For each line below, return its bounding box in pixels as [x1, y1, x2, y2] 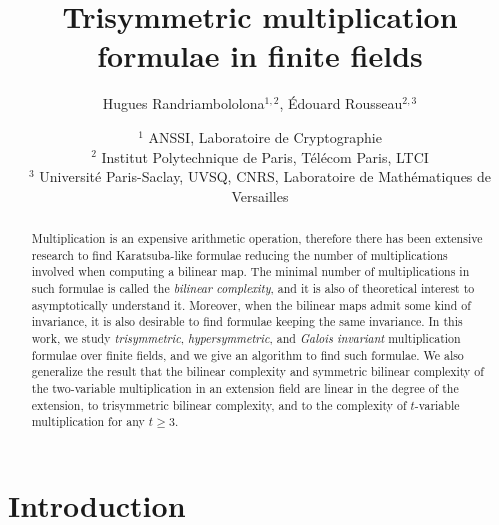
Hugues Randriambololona [102, 93, 265, 114]
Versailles [231, 185, 289, 206]
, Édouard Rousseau [279, 93, 403, 114]
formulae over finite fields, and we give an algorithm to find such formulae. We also [31, 346, 464, 363]
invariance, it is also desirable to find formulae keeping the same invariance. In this [31, 313, 463, 330]
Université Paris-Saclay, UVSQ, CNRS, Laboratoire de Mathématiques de [39, 166, 492, 187]
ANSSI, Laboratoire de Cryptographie [148, 126, 382, 147]
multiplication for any [31, 413, 145, 430]
